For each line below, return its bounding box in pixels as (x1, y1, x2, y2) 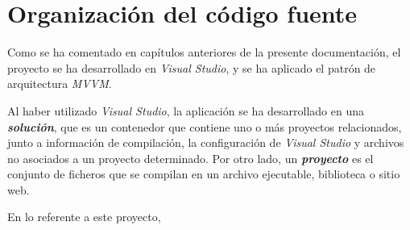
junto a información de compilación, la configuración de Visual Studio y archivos (7, 134, 404, 151)
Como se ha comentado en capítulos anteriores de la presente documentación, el (7, 44, 401, 61)
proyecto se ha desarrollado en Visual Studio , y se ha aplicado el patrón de (7, 59, 376, 76)
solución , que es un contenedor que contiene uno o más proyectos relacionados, (7, 118, 402, 135)
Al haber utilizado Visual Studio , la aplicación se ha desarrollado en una (7, 102, 365, 119)
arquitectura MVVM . (7, 75, 112, 92)
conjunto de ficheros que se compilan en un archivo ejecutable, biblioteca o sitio (7, 165, 400, 182)
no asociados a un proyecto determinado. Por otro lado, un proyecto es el (7, 149, 374, 166)
